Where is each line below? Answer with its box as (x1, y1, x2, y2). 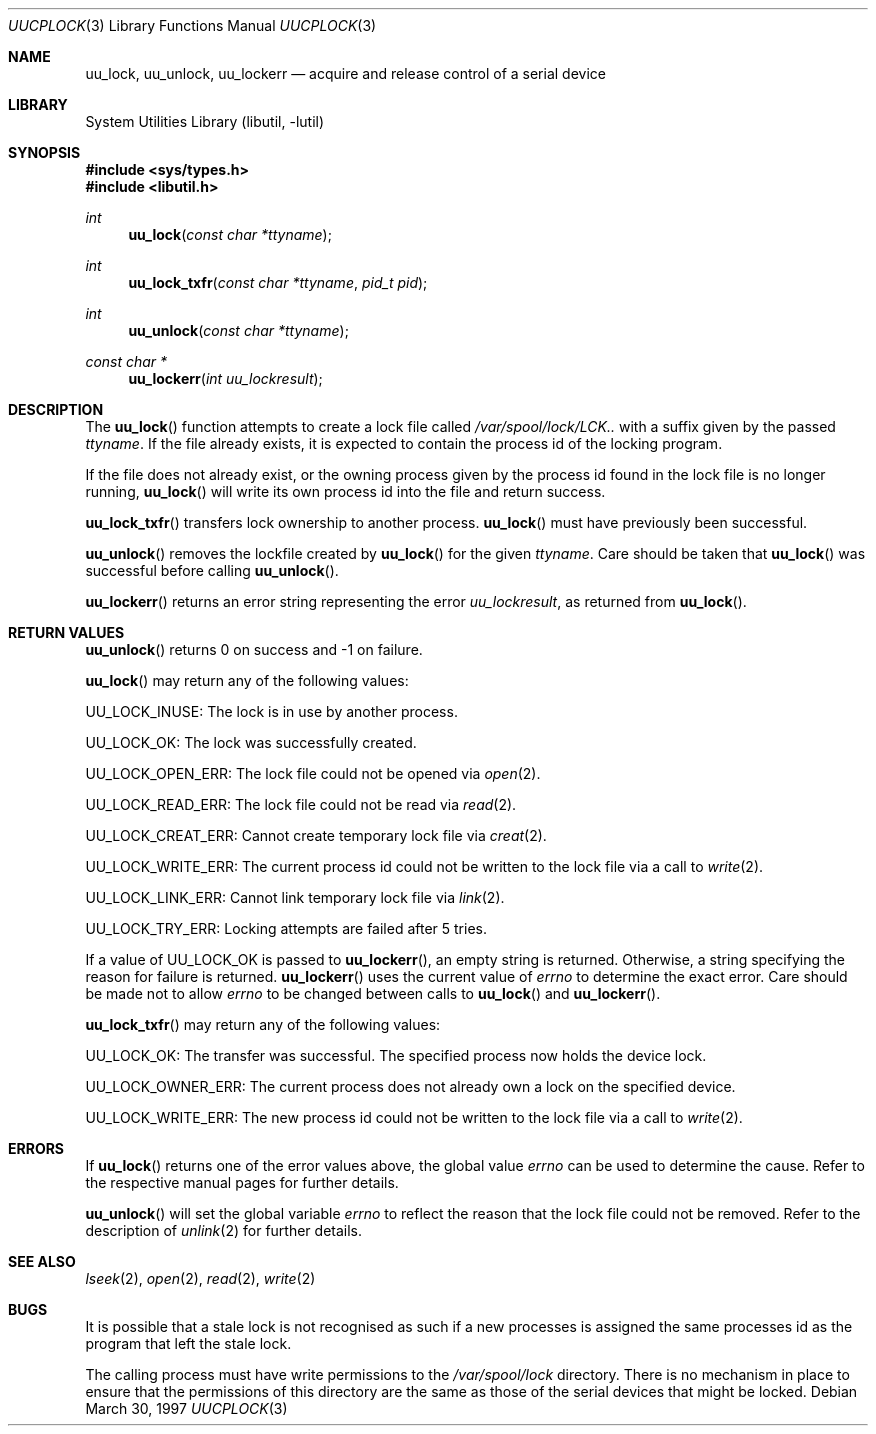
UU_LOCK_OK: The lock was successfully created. (85, 734, 417, 751)
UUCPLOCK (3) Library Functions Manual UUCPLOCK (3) (8, 17, 377, 34)
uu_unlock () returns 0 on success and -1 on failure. (85, 641, 423, 658)
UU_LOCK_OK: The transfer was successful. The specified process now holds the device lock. (85, 1047, 707, 1064)
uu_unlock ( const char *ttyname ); (128, 322, 349, 339)
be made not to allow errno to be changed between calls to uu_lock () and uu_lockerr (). (85, 985, 661, 1002)
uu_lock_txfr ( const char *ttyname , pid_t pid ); (128, 274, 428, 291)
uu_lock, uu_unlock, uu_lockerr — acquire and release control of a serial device (85, 65, 606, 82)
